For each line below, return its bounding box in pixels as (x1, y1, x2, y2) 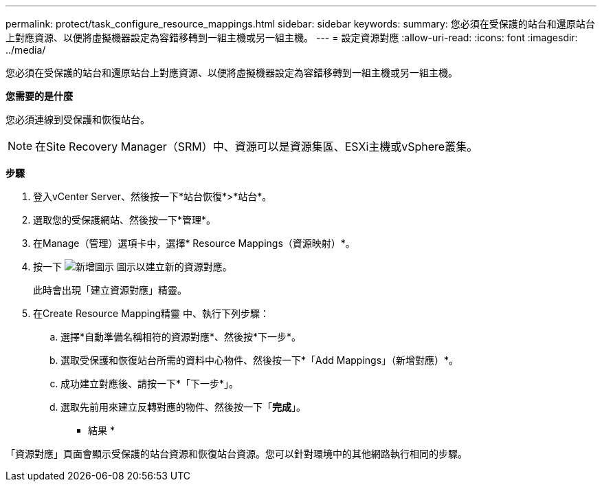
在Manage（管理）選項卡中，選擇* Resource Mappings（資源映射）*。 (33, 237, 355, 249)
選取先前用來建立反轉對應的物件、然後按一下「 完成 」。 (60, 401, 306, 413)
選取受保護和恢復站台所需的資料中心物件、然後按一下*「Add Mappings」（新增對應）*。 (60, 354, 459, 366)
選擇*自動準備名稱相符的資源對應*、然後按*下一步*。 (60, 331, 302, 343)
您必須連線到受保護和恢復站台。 (5, 113, 150, 125)
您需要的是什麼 (5, 90, 73, 102)
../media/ (5, 44, 46, 56)
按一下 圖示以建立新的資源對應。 (33, 261, 232, 272)
